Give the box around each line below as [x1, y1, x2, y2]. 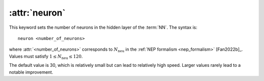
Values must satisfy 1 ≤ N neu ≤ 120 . [9, 53, 83, 61]
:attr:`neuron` [9, 7, 66, 18]
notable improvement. [9, 69, 53, 75]
